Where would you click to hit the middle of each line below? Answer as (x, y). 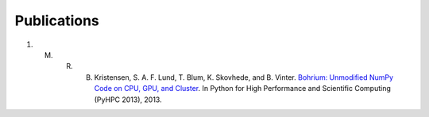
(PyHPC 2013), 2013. (128, 100)
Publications (57, 21)
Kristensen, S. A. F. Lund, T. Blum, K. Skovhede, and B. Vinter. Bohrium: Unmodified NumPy (243, 77)
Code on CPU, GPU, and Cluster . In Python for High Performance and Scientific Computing (242, 89)
